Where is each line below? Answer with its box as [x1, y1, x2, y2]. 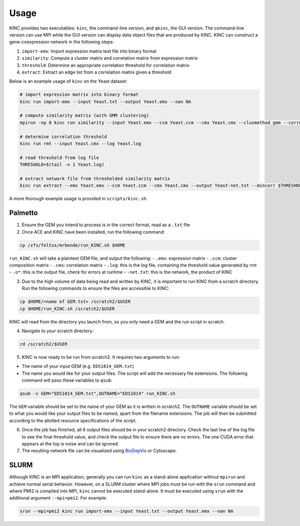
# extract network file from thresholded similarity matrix [19, 176, 170, 181]
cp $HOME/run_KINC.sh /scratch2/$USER [19, 306, 115, 311]
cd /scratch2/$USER [19, 341, 67, 347]
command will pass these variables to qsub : [21, 377, 112, 383]
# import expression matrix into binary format [19, 92, 138, 98]
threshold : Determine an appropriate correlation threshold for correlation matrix [21, 62, 189, 68]
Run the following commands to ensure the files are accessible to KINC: [21, 285, 169, 291]
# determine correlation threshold [19, 134, 107, 140]
